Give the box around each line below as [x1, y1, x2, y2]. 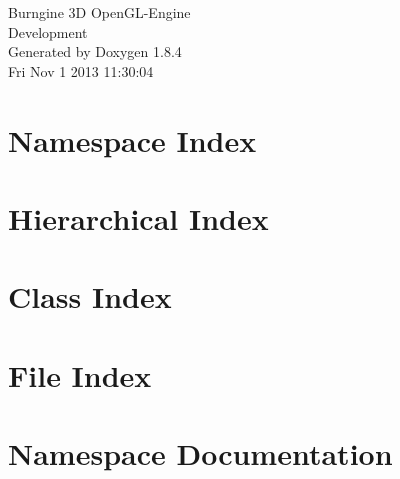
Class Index [8, 276, 172, 317]
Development [8, 21, 88, 42]
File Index [8, 354, 152, 395]
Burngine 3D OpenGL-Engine [8, 2, 191, 22]
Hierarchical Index [8, 197, 269, 238]
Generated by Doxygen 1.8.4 [8, 41, 182, 62]
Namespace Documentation [8, 433, 393, 474]
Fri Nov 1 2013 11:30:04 [8, 60, 154, 81]
